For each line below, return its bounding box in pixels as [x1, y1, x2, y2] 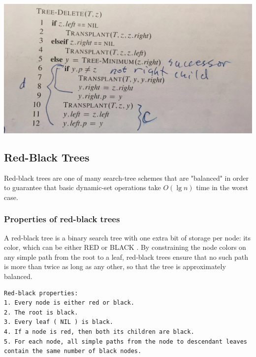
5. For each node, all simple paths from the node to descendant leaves [4, 338, 247, 345]
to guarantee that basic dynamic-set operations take [4, 182, 161, 193]
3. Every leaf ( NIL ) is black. [4, 318, 113, 326]
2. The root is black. [4, 309, 78, 316]
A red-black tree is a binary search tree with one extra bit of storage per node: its [4, 232, 251, 242]
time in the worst [196, 182, 248, 193]
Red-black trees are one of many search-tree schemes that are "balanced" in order [4, 172, 249, 183]
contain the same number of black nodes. [4, 348, 142, 355]
